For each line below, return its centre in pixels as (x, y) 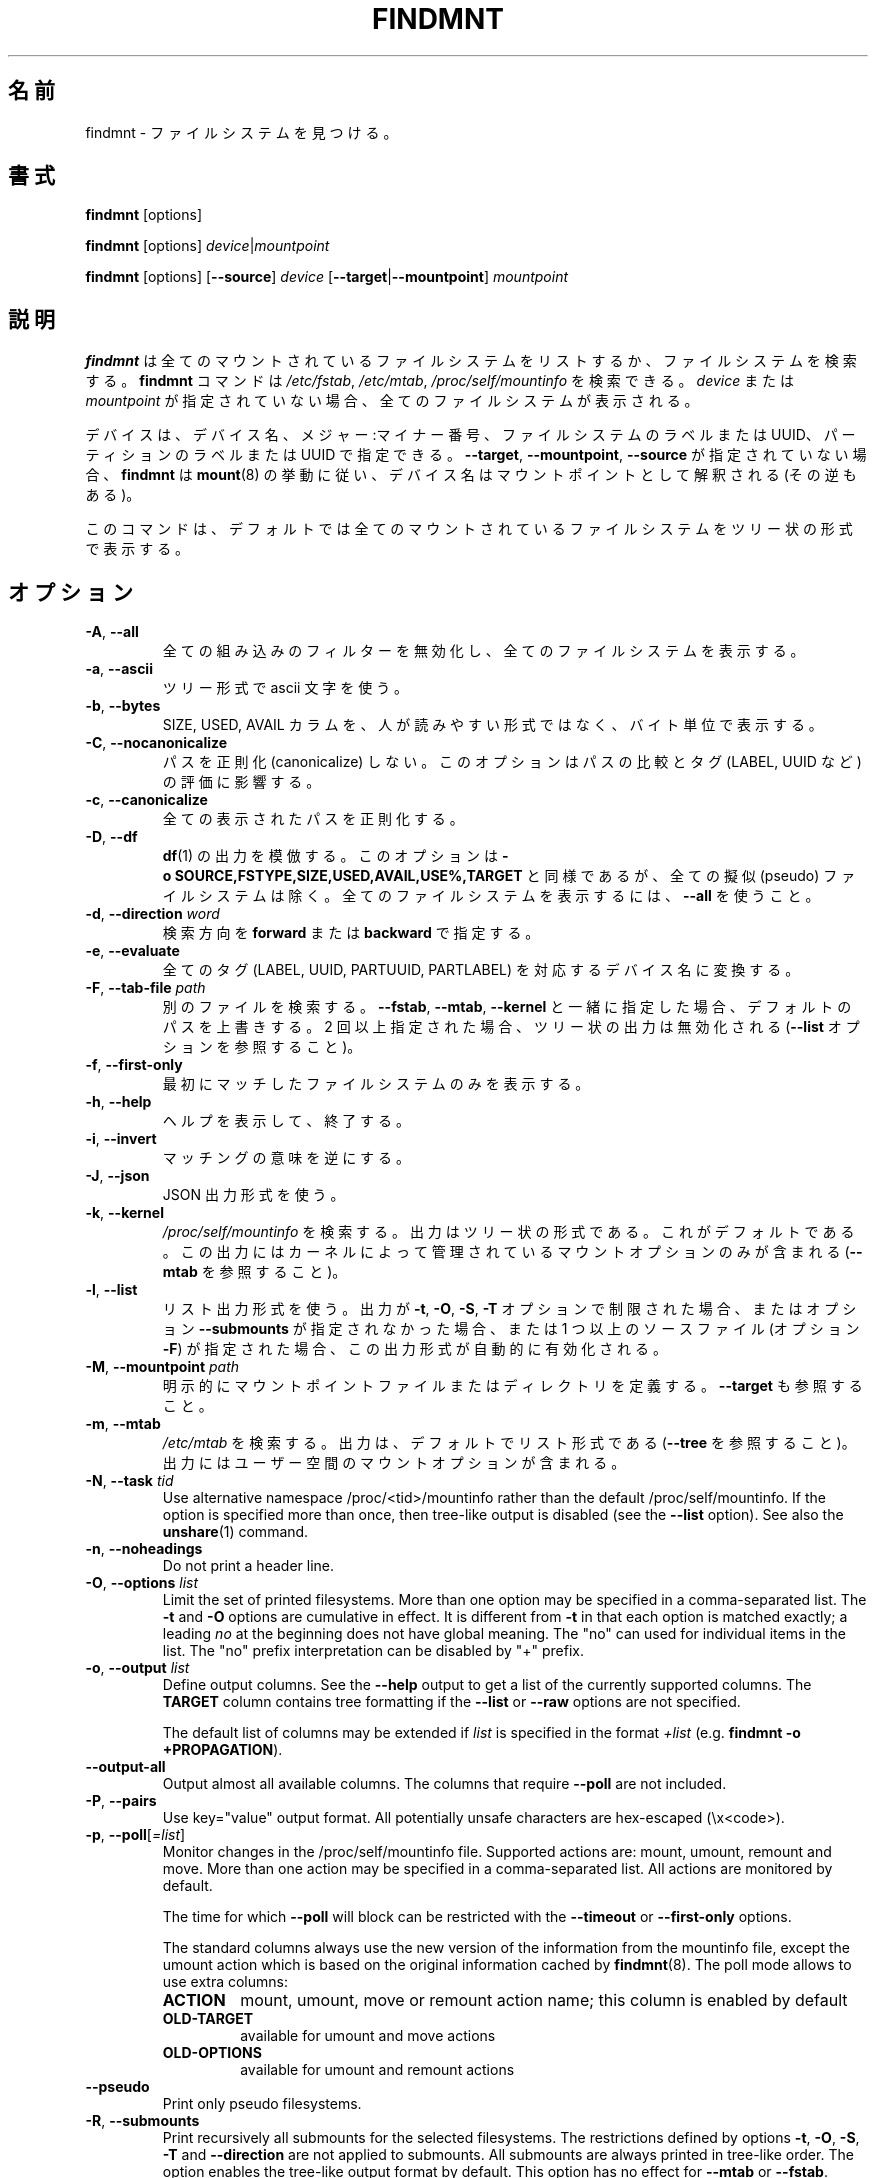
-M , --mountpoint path (162, 1367)
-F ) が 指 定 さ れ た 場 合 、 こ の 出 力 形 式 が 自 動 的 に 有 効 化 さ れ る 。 (414, 1349)
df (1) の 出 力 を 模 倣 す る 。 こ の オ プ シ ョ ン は (330, 856)
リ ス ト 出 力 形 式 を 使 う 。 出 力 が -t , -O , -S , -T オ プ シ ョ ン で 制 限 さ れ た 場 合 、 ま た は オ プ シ (509, 1309)
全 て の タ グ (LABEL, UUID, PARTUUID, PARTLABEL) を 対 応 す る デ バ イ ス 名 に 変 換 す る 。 (481, 970)
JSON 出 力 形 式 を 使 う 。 (253, 1195)
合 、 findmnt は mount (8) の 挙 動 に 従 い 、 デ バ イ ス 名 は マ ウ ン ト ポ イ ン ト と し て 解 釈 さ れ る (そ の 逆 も (471, 475)
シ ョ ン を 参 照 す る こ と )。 (262, 1047)
